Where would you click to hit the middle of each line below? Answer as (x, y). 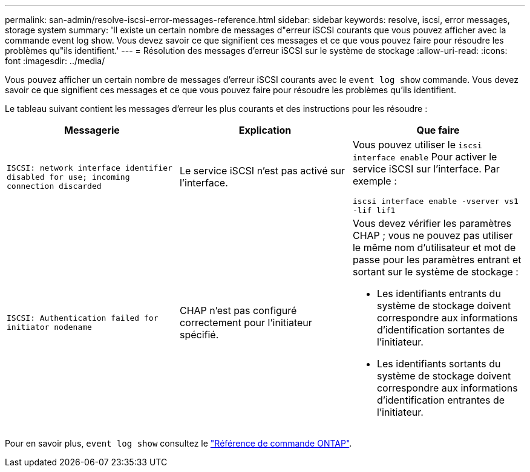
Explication (265, 130)
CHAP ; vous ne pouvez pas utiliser (433, 235)
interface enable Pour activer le (425, 157)
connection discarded (54, 186)
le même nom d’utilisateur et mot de (434, 247)
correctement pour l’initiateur (246, 323)
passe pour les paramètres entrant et (437, 260)
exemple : (375, 181)
